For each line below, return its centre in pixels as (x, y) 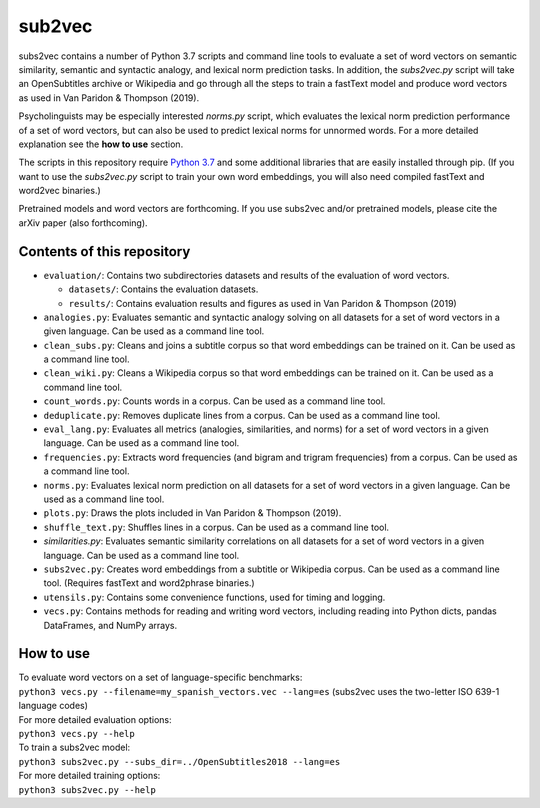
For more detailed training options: (89, 776)
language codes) (53, 706)
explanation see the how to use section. (101, 144)
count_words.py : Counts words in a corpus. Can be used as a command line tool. (214, 401)
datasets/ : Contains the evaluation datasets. (163, 289)
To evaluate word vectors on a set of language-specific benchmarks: (160, 677)
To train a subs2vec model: (74, 747)
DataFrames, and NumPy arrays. (110, 625)
